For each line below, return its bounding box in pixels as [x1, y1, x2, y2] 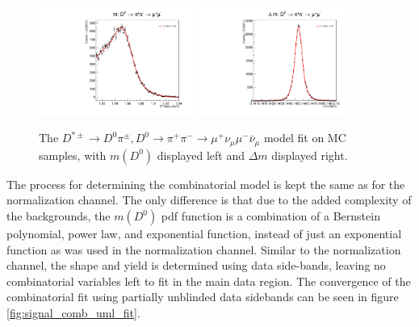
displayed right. [271, 146, 348, 163]
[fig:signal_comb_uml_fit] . [6, 304, 140, 321]
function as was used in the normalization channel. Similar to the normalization [6, 241, 401, 258]
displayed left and [157, 146, 245, 163]
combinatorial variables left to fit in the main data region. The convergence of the [6, 272, 411, 289]
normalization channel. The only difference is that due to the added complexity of [6, 191, 412, 208]
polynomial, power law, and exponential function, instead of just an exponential [6, 225, 402, 242]
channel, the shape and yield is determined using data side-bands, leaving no [6, 257, 386, 274]
